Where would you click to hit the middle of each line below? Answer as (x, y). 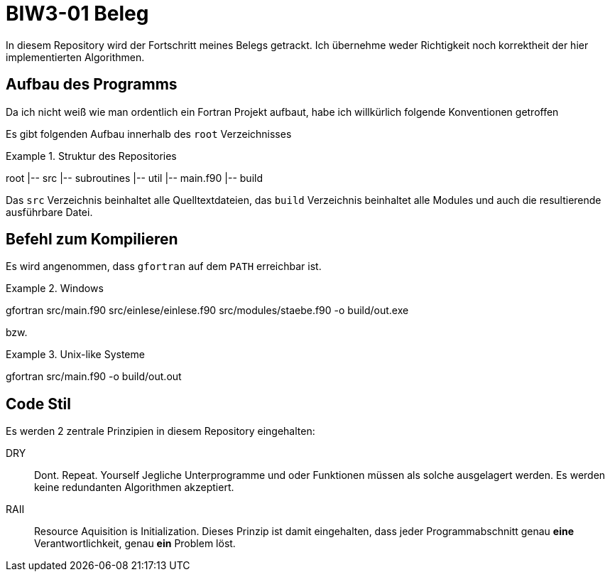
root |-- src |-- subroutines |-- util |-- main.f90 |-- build (134, 178)
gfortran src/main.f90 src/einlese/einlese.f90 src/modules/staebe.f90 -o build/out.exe (207, 311)
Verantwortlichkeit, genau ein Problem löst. (135, 544)
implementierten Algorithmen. (75, 57)
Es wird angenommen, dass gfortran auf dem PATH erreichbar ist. (164, 266)
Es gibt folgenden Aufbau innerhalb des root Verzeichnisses (149, 134)
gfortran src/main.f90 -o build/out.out (94, 377)
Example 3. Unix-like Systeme (75, 355)
